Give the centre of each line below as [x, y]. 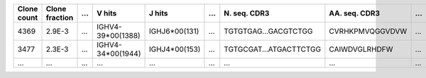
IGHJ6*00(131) [174, 31]
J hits [158, 13]
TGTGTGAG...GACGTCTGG [268, 31]
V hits [107, 13]
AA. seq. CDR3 [354, 13]
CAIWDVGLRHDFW [361, 49]
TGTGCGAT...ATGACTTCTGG [273, 49]
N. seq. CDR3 [247, 13]
